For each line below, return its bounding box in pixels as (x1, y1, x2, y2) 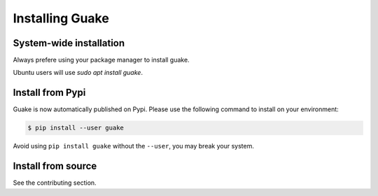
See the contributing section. (13, 178, 97, 187)
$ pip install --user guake (27, 124, 124, 132)
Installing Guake (13, 10, 110, 26)
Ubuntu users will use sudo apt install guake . (13, 69, 143, 77)
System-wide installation (13, 37, 125, 49)
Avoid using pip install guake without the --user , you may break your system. (13, 142, 255, 150)
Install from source (13, 160, 97, 172)
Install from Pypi (13, 87, 86, 99)
